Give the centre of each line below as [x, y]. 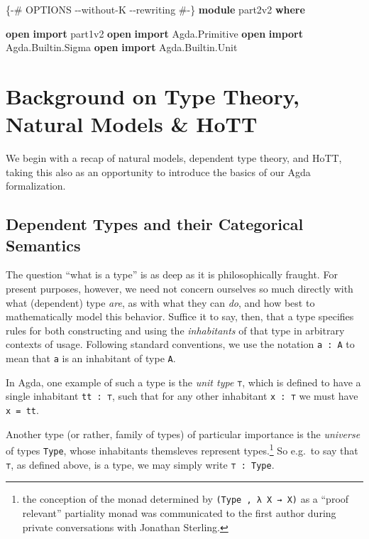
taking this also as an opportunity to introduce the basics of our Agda [158, 171]
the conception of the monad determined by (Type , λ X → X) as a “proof [186, 499]
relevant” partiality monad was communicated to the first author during [179, 512]
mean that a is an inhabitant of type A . [91, 358]
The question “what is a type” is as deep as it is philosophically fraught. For [172, 274]
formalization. [36, 186]
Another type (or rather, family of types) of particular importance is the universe [183, 434]
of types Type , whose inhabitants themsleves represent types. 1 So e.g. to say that [182, 449]
